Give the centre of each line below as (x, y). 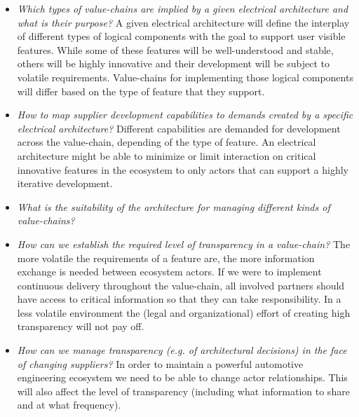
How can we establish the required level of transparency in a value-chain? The (184, 244)
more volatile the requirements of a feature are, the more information (166, 258)
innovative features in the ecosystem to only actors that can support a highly (183, 169)
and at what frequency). (69, 405)
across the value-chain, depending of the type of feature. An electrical (167, 142)
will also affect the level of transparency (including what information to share (183, 391)
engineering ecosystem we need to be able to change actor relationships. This (182, 377)
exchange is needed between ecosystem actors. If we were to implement (169, 272)
